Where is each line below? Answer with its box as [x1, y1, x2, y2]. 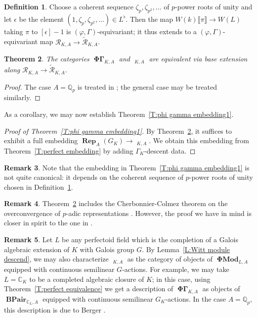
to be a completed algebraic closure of [29, 273, 144, 284]
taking [4, 26, 23, 36]
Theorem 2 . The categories [4, 53, 89, 64]
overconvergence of [4, 208, 61, 218]
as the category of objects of [127, 254, 213, 264]
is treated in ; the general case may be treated [77, 81, 217, 92]
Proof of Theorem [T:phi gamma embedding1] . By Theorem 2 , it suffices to [4, 125, 232, 136]
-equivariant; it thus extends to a [97, 26, 197, 36]
